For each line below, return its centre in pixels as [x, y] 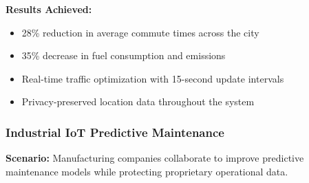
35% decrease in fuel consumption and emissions [124, 55]
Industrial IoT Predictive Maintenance [115, 132]
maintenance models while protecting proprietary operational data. [147, 171]
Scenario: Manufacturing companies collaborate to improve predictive [155, 158]
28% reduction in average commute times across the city [140, 32]
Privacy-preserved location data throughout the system [138, 101]
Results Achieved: [49, 9]
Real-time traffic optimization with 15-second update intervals [153, 78]
